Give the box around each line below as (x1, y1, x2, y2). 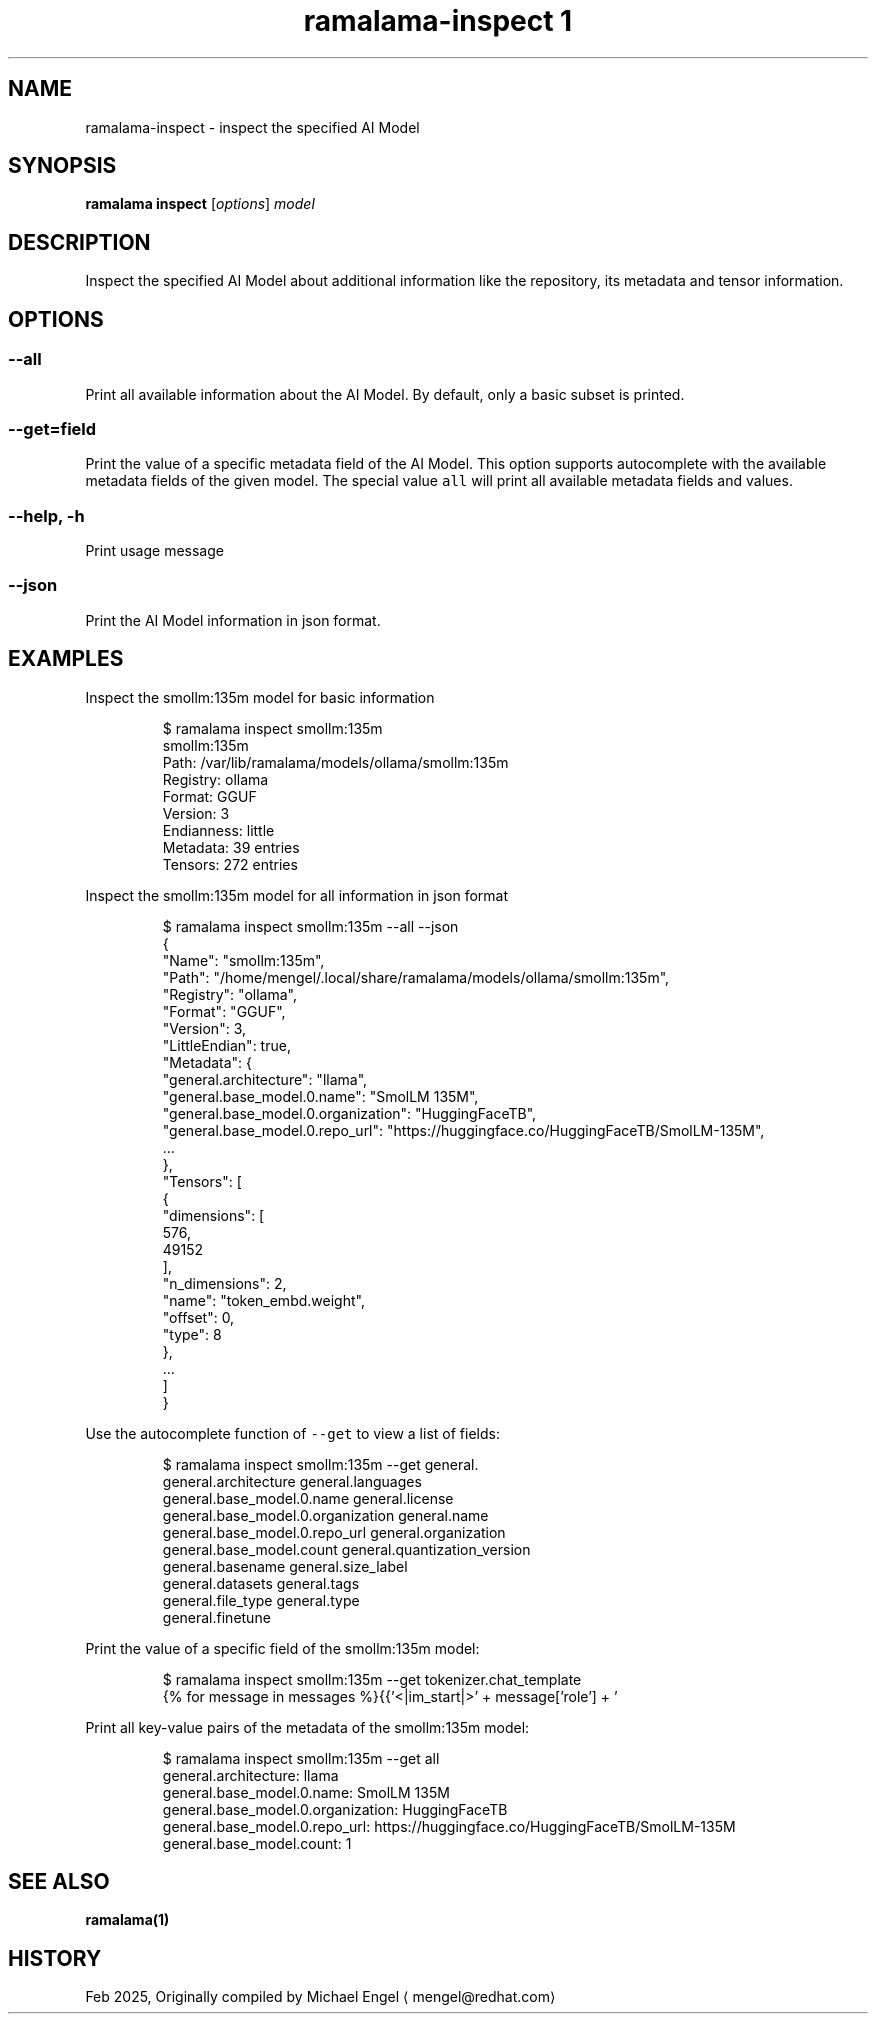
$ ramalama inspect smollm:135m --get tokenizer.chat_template (162, 1670, 582, 1688)
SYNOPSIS (8, 153, 117, 179)
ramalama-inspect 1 (303, 4, 573, 38)
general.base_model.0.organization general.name (162, 1506, 489, 1524)
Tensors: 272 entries (162, 855, 298, 873)
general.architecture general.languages (162, 1472, 422, 1490)
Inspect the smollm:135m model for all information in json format (85, 886, 509, 904)
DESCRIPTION (8, 229, 151, 255)
